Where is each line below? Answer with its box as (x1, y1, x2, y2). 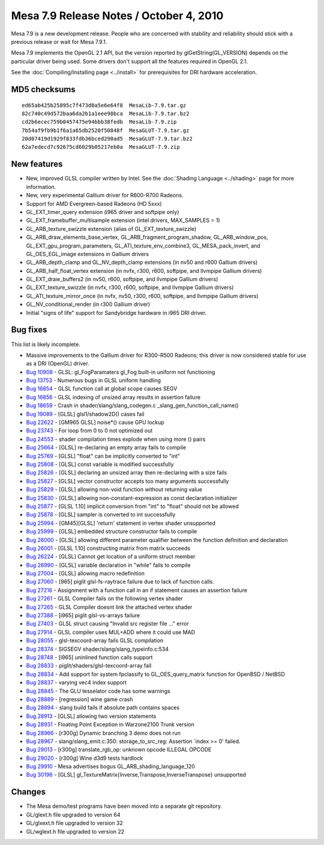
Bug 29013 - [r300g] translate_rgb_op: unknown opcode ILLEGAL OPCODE (26, 746, 212, 753)
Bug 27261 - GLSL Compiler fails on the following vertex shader (26, 595, 183, 602)
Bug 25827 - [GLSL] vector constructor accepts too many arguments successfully (26, 477, 229, 485)
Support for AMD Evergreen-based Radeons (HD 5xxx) (26, 200, 162, 207)
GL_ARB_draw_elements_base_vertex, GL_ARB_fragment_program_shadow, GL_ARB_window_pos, (26, 234, 268, 241)
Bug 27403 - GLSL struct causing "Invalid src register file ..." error (26, 620, 189, 627)
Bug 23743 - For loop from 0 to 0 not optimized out (26, 427, 153, 434)
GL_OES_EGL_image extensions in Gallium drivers (26, 250, 149, 257)
